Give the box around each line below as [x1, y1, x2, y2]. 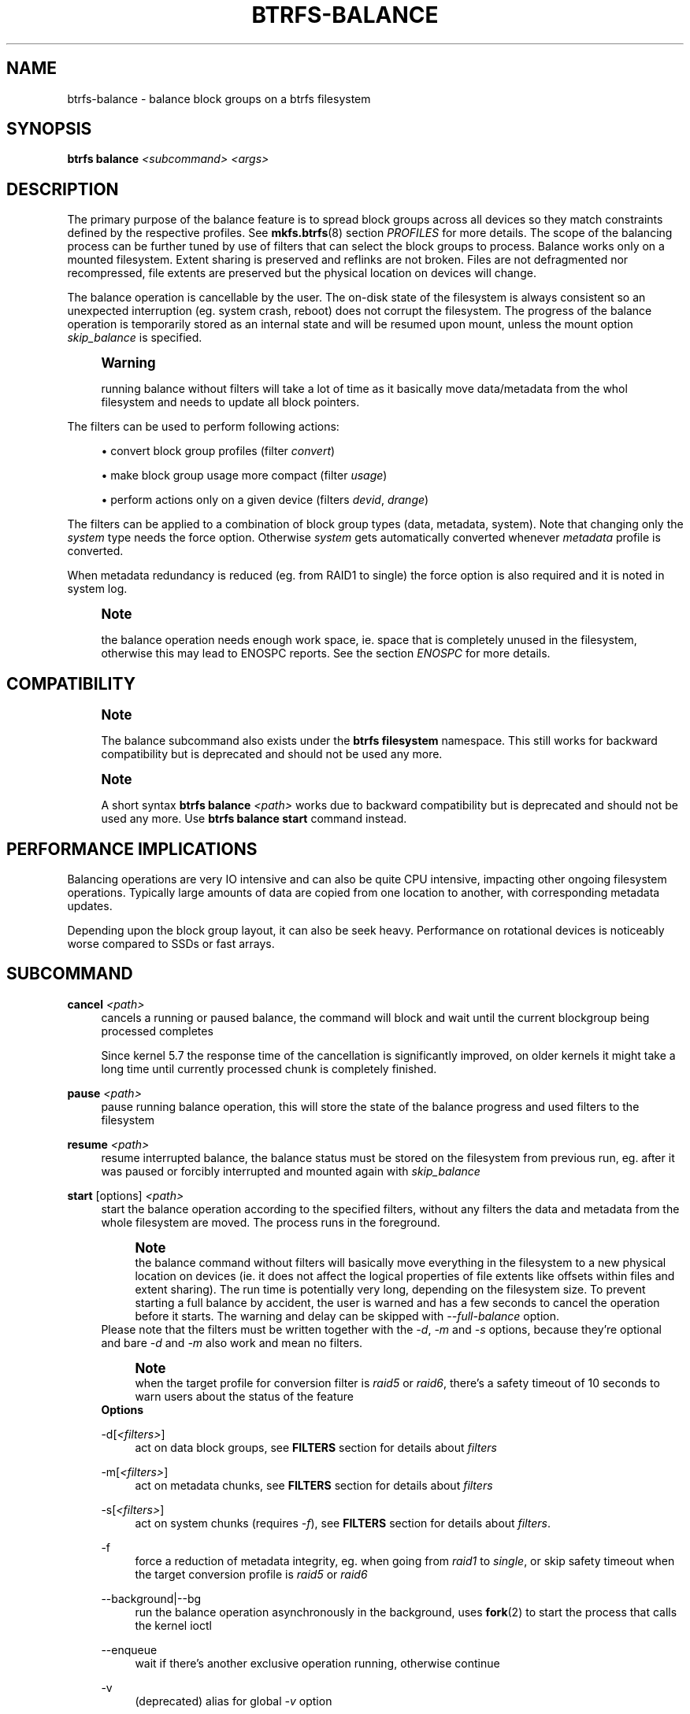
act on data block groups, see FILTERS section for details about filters [135, 1440, 497, 1454]
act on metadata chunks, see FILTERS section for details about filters [135, 1478, 493, 1492]
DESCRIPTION [6, 179, 119, 199]
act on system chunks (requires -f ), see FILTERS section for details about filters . [135, 1516, 551, 1530]
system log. [67, 582, 128, 596]
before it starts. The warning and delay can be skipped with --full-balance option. [135, 1309, 559, 1323]
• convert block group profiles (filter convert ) [101, 444, 336, 458]
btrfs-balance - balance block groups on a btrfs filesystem [67, 91, 371, 106]
